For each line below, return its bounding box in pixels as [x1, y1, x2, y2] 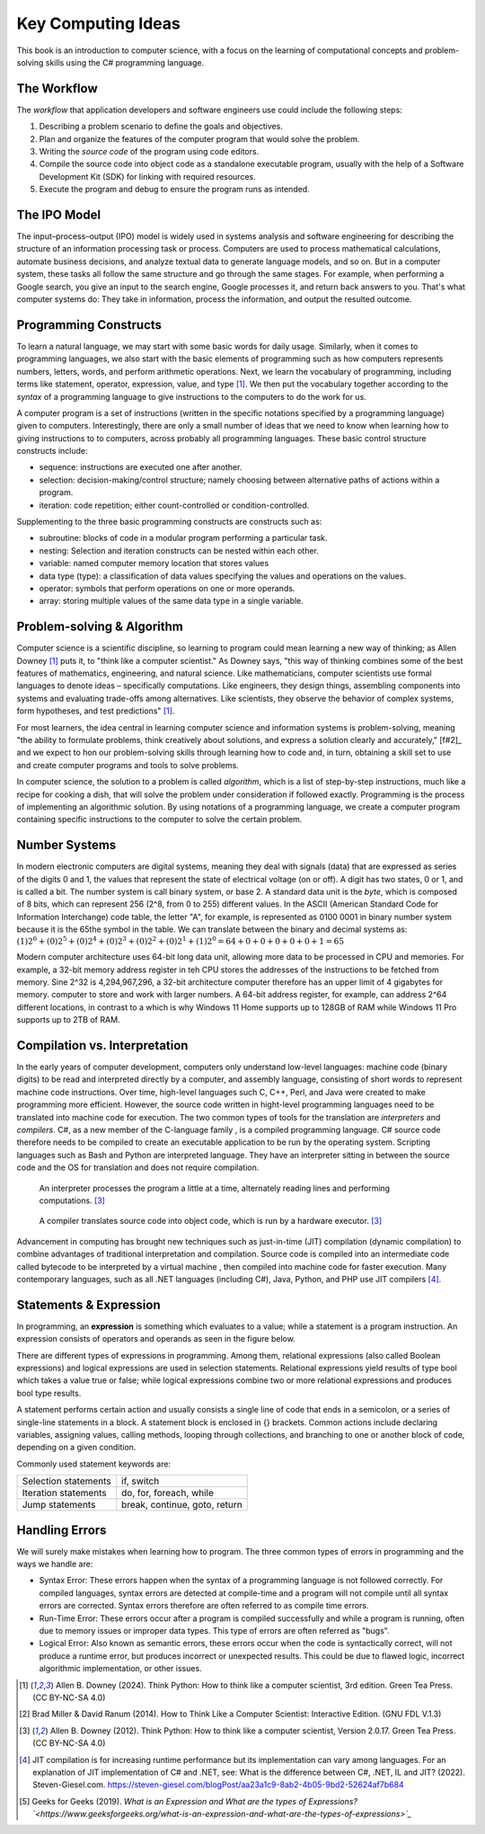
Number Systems [16, 837, 117, 853]
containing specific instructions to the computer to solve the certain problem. [16, 814, 303, 825]
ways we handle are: [16, 1559, 93, 1570]
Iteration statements [22, 1487, 107, 1500]
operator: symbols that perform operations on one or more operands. [39, 582, 295, 593]
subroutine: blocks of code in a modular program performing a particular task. [39, 533, 328, 544]
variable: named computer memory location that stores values [39, 558, 269, 569]
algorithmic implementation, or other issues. [39, 1663, 202, 1674]
